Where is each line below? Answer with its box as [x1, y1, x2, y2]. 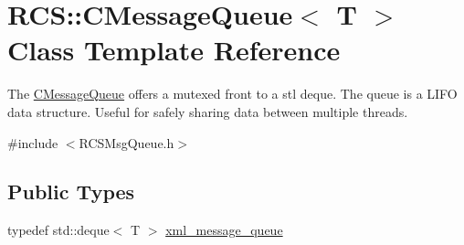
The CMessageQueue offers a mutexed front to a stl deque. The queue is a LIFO [7, 84, 458, 103]
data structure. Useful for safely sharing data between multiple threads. [7, 101, 408, 121]
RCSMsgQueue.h [79, 133, 174, 152]
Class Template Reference [7, 31, 341, 69]
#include [7, 133, 58, 152]
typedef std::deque [7, 220, 110, 240]
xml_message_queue [165, 220, 283, 240]
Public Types [7, 177, 135, 206]
